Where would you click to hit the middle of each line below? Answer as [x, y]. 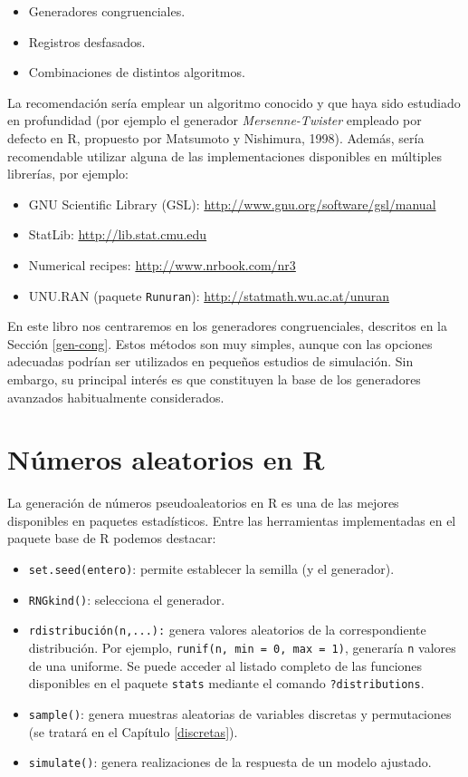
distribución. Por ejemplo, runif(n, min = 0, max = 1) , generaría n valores [242, 648]
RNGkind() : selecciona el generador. [127, 599]
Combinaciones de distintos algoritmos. [137, 72]
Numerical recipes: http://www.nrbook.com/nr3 [162, 264]
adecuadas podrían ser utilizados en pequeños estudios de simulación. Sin [210, 361]
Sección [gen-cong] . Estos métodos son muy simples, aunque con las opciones [220, 343]
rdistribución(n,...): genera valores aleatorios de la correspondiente [227, 630]
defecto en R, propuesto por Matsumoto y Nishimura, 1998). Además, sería [216, 137]
